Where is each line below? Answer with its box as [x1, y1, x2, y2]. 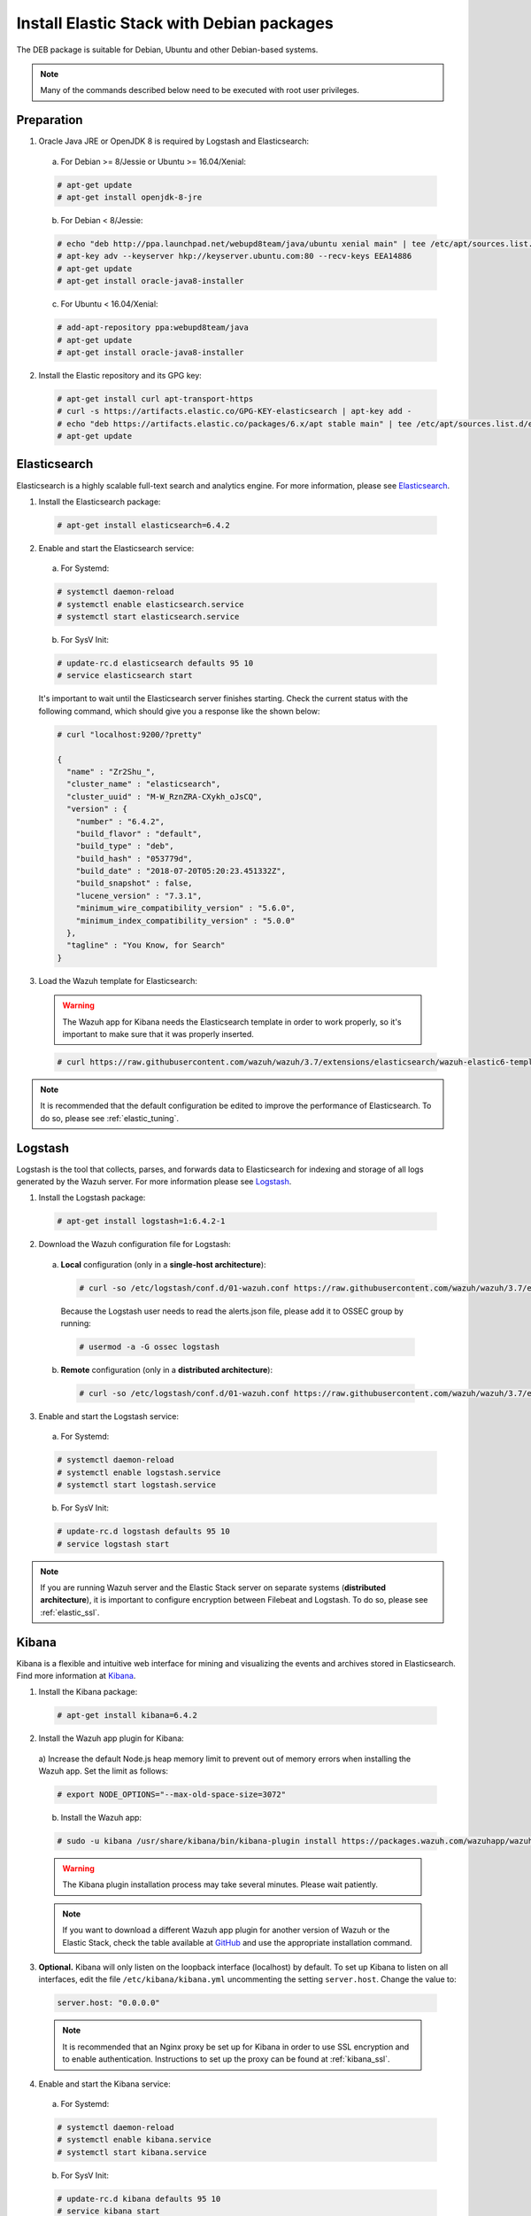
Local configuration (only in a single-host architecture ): [60, 1259, 266, 1269]
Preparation [16, 113, 83, 128]
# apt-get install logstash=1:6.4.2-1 [57, 1216, 226, 1227]
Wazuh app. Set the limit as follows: [38, 1766, 168, 1776]
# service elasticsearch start [57, 670, 194, 681]
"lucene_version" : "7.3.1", [75, 891, 203, 901]
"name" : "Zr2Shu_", [66, 767, 156, 776]
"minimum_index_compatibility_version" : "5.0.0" [75, 916, 296, 925]
